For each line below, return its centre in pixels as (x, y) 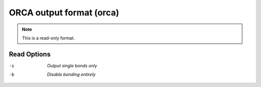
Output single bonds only (72, 65)
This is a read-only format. (48, 38)
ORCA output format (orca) (64, 12)
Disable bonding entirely (72, 75)
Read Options (30, 54)
